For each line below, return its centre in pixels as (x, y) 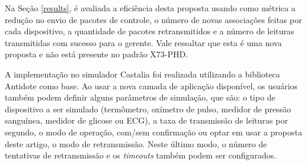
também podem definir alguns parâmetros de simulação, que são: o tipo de (140, 97)
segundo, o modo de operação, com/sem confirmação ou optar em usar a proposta (153, 132)
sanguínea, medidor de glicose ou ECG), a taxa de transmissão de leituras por (146, 120)
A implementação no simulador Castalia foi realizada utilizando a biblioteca (143, 74)
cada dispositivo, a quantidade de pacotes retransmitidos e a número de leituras (150, 31)
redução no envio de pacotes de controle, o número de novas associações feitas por (153, 19)
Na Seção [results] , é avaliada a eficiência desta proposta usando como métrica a (150, 8)
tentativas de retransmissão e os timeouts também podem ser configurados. (140, 155)
